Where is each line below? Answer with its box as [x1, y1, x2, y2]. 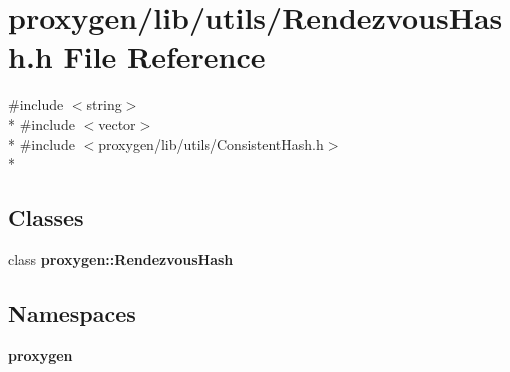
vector [98, 113, 136, 134]
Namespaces [8, 297, 136, 328]
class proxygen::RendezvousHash [8, 248, 234, 269]
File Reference [63, 36, 266, 77]
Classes [8, 202, 84, 233]
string [86, 94, 122, 115]
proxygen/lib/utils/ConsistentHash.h [98, 133, 324, 154]
